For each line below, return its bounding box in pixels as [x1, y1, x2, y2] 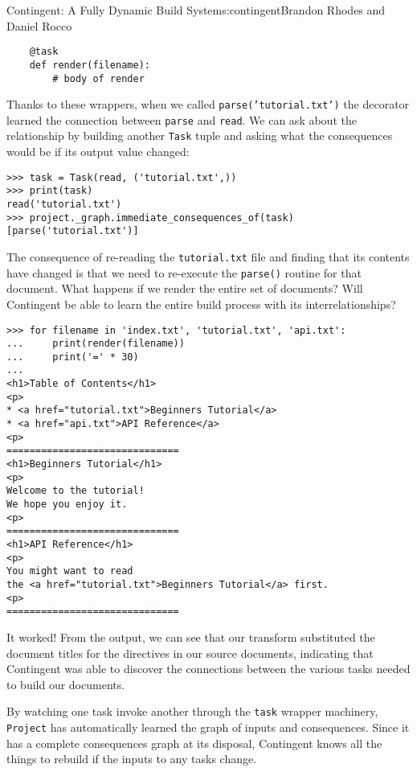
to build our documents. [6, 675, 125, 692]
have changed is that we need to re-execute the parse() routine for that [6, 264, 362, 281]
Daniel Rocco [6, 17, 72, 34]
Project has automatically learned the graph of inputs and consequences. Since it [6, 718, 410, 735]
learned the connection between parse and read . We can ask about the [6, 111, 357, 128]
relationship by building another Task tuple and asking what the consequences [6, 127, 393, 144]
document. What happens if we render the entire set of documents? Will [6, 280, 363, 297]
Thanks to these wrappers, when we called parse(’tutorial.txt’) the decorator [6, 96, 410, 113]
